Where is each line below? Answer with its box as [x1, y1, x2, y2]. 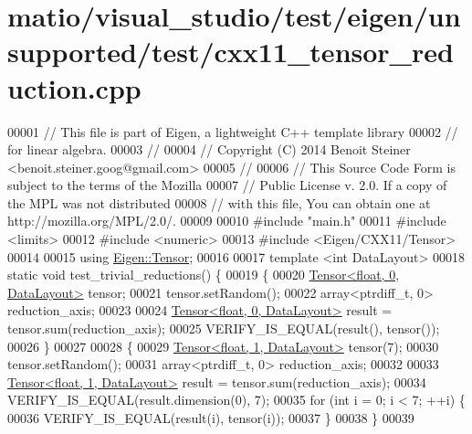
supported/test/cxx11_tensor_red [7, 33, 454, 70]
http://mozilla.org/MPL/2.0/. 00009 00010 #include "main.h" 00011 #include [7, 211, 446, 230]
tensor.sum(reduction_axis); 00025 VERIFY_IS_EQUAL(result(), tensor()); [7, 319, 440, 338]
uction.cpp [7, 69, 142, 106]
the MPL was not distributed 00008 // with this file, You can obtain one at [7, 193, 431, 212]
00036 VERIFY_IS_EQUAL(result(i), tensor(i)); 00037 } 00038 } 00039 [7, 408, 414, 427]
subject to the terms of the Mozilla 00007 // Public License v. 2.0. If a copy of [7, 175, 447, 195]
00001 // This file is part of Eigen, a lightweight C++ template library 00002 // [7, 122, 458, 141]
